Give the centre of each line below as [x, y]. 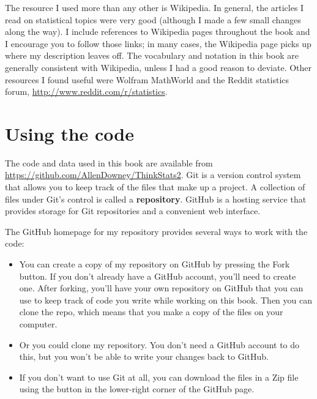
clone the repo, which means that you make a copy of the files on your [151, 312]
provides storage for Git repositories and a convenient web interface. [133, 211]
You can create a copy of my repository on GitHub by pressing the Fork [155, 264]
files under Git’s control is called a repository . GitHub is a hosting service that [156, 199]
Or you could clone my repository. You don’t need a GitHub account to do [159, 344]
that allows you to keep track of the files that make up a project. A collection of [155, 187]
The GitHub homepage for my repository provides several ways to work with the [156, 231]
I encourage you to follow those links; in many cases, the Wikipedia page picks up [158, 43]
